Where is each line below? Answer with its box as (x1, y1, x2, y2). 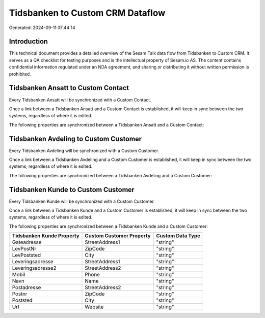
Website (84, 303, 104, 310)
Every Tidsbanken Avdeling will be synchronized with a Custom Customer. (9, 148, 159, 154)
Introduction (9, 37, 48, 46)
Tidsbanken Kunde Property (12, 232, 79, 239)
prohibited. (9, 71, 31, 77)
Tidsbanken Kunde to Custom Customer (9, 185, 135, 194)
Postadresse (12, 284, 41, 291)
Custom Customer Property (84, 232, 151, 239)
